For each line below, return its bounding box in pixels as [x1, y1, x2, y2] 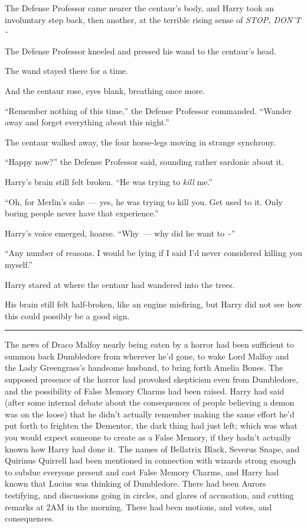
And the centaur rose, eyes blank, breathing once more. [5, 84, 205, 96]
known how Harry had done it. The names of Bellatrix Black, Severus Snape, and [5, 442, 300, 455]
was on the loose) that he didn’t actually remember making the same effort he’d [5, 407, 295, 420]
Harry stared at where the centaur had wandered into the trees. [5, 278, 235, 290]
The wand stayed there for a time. [5, 64, 128, 77]
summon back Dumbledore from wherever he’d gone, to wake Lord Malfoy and [5, 349, 289, 362]
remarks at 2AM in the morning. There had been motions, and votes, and [5, 500, 272, 513]
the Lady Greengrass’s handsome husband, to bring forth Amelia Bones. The [5, 361, 283, 374]
